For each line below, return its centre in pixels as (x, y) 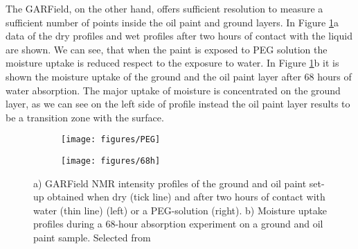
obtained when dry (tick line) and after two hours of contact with (186, 197)
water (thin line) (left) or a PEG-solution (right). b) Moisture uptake (180, 210)
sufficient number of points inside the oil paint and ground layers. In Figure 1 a (172, 22)
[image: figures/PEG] (111, 140)
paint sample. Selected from (92, 238)
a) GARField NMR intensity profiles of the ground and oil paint (170, 183)
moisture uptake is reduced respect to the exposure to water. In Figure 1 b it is (172, 63)
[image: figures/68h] (111, 161)
